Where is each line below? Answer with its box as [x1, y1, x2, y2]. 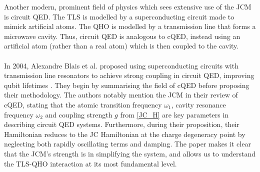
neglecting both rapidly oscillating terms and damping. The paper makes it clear [4, 138, 251, 149]
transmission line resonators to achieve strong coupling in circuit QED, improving [4, 70, 254, 80]
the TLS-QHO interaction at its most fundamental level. [4, 158, 177, 168]
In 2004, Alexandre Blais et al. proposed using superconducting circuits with [4, 60, 238, 70]
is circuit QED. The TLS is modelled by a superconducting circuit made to [4, 11, 234, 21]
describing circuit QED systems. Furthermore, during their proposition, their [4, 119, 239, 129]
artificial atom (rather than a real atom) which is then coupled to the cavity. [4, 40, 239, 51]
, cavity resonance [171, 99, 226, 109]
